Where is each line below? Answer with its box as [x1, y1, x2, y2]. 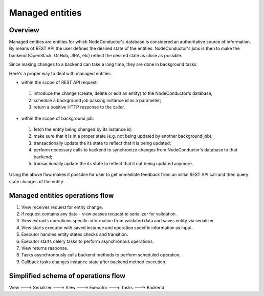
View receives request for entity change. [21, 204, 103, 210]
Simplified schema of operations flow [9, 272, 126, 280]
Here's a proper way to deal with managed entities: [9, 70, 112, 76]
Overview [9, 26, 40, 34]
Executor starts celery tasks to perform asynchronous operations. [21, 238, 154, 244]
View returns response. [21, 245, 68, 251]
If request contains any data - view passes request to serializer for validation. [21, 211, 177, 217]
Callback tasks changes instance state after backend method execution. [21, 259, 167, 265]
